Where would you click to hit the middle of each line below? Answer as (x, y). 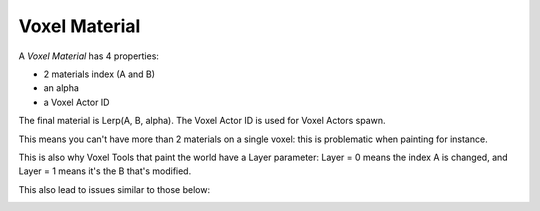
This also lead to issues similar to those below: (114, 189)
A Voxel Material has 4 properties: (89, 56)
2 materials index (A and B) (99, 74)
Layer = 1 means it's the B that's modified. (105, 171)
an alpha (61, 88)
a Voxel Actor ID (76, 102)
